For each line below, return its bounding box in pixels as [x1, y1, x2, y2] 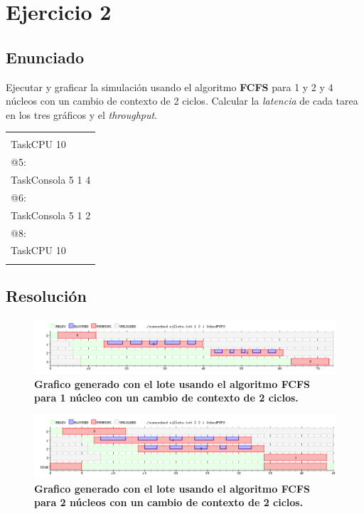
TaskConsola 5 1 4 [11, 172, 91, 187]
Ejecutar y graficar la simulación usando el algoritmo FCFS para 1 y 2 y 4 [6, 79, 333, 94]
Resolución [6, 285, 87, 307]
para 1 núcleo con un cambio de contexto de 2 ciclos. [34, 390, 299, 405]
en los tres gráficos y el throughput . [6, 107, 158, 122]
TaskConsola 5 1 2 [11, 207, 91, 222]
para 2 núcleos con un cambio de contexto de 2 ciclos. [34, 495, 304, 510]
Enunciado [6, 46, 85, 68]
